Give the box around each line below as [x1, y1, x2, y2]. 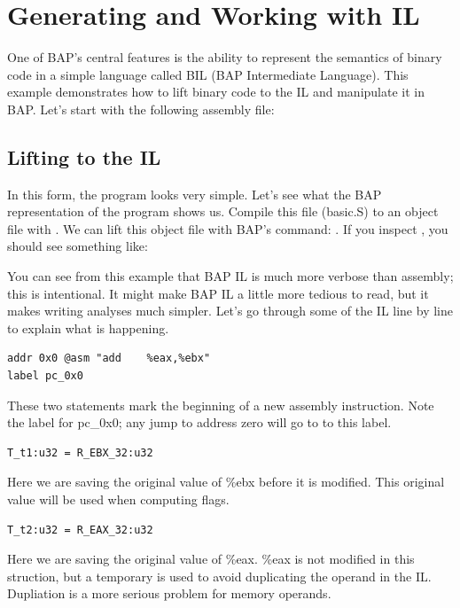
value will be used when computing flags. [7, 490, 230, 509]
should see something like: [7, 237, 148, 255]
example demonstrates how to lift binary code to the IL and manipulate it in [7, 82, 425, 101]
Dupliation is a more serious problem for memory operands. [7, 584, 331, 603]
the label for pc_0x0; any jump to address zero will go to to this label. [7, 413, 392, 432]
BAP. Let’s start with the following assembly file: [7, 99, 275, 118]
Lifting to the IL [7, 143, 161, 170]
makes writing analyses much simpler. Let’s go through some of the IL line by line [7, 301, 453, 320]
